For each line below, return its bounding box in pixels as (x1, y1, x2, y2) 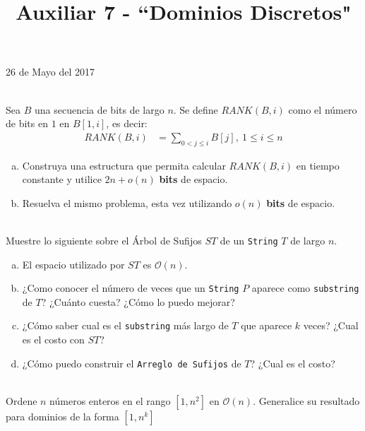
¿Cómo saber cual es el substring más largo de (22, 318, 229, 333)
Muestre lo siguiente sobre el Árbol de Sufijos (6, 232, 202, 247)
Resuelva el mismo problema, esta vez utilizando (22, 195, 232, 210)
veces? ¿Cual (303, 318, 359, 333)
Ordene (6, 393, 37, 408)
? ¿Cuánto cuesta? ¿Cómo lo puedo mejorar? (41, 294, 235, 309)
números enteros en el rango (49, 393, 171, 408)
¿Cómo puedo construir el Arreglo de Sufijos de (22, 355, 241, 370)
